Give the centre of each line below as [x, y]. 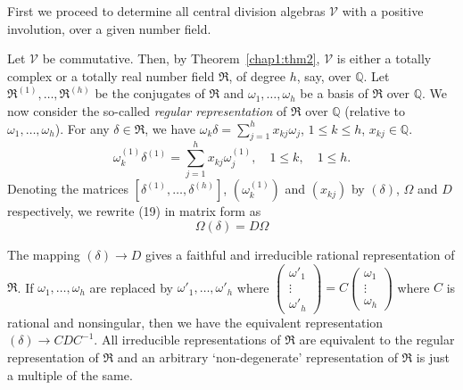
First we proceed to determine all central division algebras [166, 11]
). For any [82, 128]
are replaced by [131, 287]
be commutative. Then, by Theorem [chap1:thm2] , [181, 58]
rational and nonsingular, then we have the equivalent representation [195, 322]
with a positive [383, 11]
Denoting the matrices [68, 189]
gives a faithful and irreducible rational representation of [300, 255]
